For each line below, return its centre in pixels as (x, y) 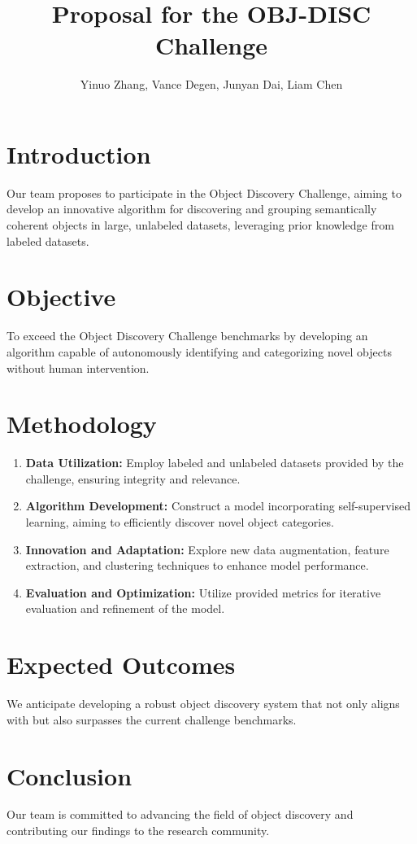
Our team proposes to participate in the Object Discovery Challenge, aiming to (204, 192)
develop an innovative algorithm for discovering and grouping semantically (192, 209)
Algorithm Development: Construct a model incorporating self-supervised (218, 506)
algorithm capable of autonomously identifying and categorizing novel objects (199, 351)
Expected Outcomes (121, 665)
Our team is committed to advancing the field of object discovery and (180, 814)
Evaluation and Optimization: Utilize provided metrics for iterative (203, 592)
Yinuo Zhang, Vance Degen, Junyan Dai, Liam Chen (211, 84)
